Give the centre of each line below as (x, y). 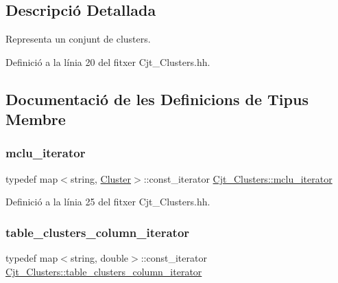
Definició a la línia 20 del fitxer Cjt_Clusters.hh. (108, 61)
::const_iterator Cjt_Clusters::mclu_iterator (238, 178)
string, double (99, 258)
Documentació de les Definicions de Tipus (157, 99)
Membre (36, 119)
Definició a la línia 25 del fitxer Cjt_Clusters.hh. (108, 202)
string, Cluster (101, 178)
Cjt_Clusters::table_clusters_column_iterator (104, 271)
